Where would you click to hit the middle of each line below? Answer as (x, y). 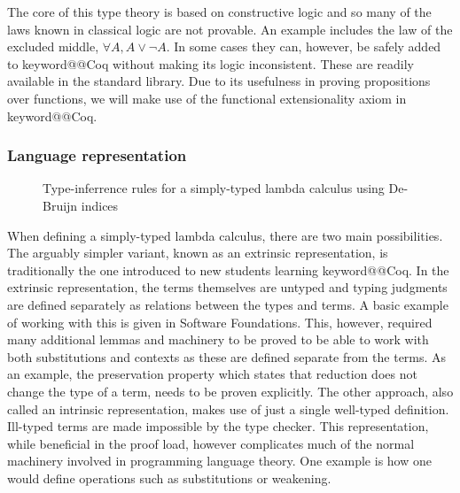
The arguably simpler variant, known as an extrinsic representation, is (198, 253)
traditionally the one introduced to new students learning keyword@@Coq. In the (228, 270)
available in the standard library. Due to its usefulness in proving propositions (219, 81)
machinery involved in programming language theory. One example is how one (219, 461)
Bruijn (60, 205)
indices (100, 205)
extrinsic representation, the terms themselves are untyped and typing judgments (227, 287)
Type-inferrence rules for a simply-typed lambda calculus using (214, 188)
